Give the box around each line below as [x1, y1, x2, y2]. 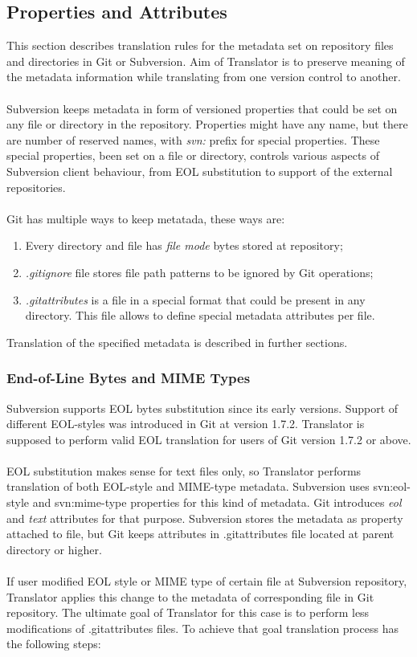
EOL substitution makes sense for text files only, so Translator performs [6, 462, 362, 479]
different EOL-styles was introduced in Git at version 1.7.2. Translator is [6, 415, 365, 432]
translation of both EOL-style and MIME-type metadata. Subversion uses [6, 478, 370, 495]
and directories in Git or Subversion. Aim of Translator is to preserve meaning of [6, 52, 405, 69]
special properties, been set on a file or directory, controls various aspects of [6, 147, 379, 164]
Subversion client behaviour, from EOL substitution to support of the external [6, 162, 393, 179]
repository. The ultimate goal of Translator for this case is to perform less [6, 604, 370, 621]
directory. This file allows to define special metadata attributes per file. [25, 307, 375, 324]
